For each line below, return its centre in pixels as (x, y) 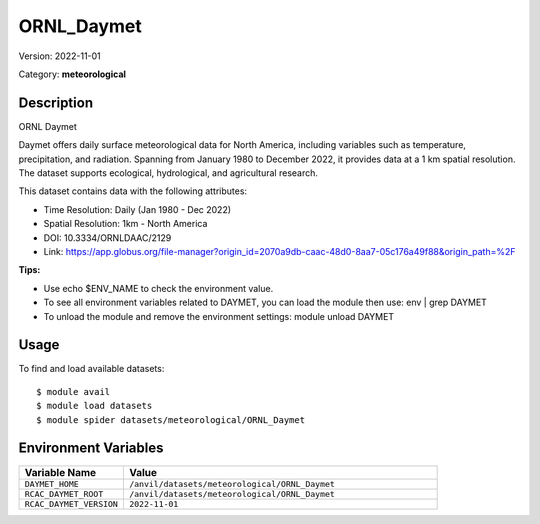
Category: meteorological (72, 74)
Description (56, 102)
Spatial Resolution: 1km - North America (125, 224)
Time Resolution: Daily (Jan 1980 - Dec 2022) (137, 209)
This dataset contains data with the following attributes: (133, 191)
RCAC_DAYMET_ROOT (64, 493)
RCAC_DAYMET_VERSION (71, 503)
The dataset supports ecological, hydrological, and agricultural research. (168, 173)
